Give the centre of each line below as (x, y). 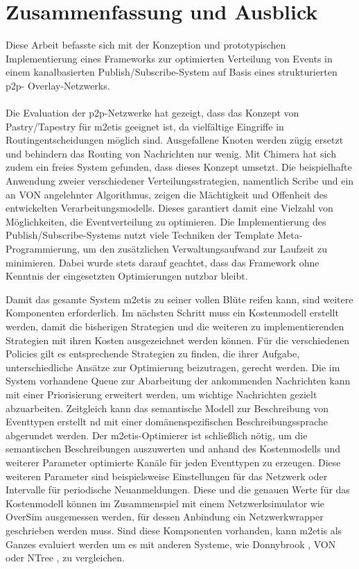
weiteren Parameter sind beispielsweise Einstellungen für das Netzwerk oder (167, 476)
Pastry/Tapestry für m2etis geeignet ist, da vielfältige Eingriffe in (145, 126)
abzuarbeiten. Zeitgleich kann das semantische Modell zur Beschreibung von (167, 408)
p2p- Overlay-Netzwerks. (58, 85)
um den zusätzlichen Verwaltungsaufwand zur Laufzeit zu (205, 249)
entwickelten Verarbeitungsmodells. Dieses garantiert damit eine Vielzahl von (169, 208)
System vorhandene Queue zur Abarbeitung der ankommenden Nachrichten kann (178, 381)
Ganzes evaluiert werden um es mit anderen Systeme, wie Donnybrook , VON (171, 544)
